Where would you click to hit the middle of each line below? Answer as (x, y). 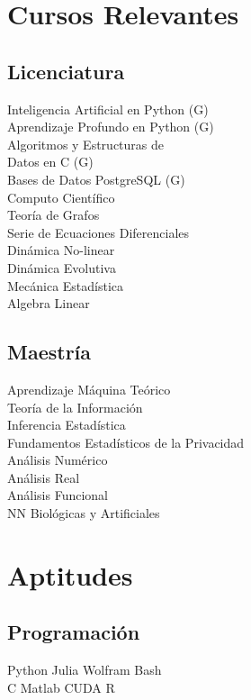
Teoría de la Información (75, 407)
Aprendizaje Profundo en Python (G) (111, 127)
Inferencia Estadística (67, 425)
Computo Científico (61, 197)
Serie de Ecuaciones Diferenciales (99, 232)
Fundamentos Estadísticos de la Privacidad (126, 442)
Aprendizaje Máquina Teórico (89, 389)
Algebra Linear (49, 303)
